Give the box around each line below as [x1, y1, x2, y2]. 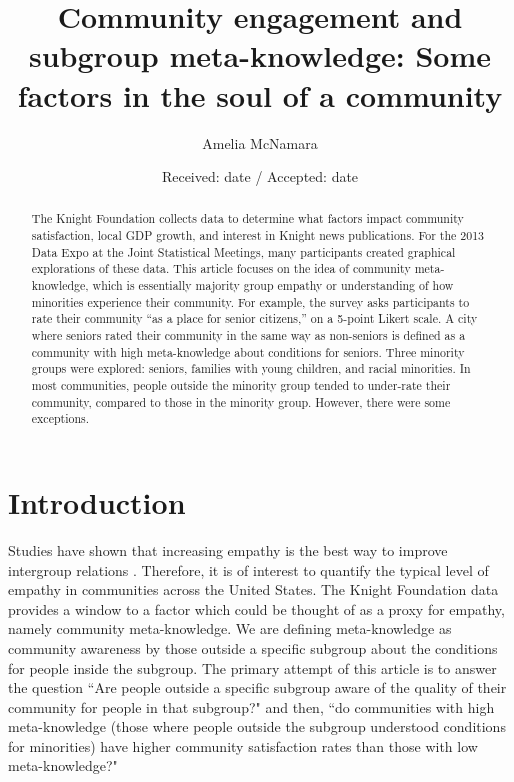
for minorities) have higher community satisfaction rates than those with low [8, 735, 478, 756]
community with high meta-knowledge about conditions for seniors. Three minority [31, 343, 465, 360]
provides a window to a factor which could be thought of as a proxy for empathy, [8, 598, 505, 619]
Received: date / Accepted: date [161, 166, 359, 187]
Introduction [8, 482, 186, 523]
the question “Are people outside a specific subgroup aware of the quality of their [8, 677, 507, 698]
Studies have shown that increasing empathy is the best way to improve [8, 539, 448, 560]
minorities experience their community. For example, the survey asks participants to [31, 293, 470, 310]
